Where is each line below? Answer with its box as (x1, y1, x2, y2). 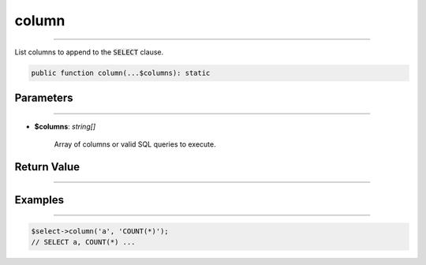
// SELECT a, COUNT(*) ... (31, 237, 136, 247)
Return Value (14, 160, 80, 174)
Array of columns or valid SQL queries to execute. (54, 139, 216, 149)
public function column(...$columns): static (31, 68, 211, 77)
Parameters (14, 91, 73, 104)
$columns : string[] (34, 121, 96, 131)
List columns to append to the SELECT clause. (14, 47, 164, 57)
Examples (14, 193, 65, 207)
